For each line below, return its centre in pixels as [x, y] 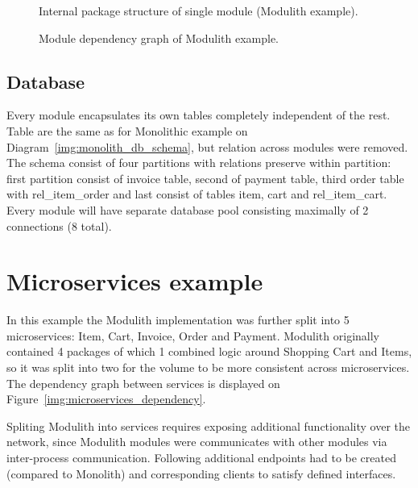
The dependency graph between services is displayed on [143, 383]
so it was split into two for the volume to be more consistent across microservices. [208, 367]
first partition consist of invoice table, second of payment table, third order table [205, 178]
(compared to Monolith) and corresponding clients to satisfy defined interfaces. [201, 473]
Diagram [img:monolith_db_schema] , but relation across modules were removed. [207, 146]
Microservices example [135, 281]
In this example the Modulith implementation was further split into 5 [178, 320]
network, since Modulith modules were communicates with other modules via [197, 442]
